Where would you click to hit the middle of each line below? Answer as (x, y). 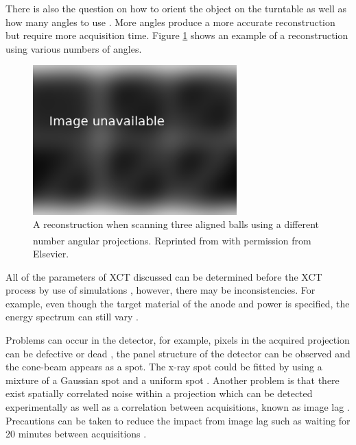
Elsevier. (51, 254)
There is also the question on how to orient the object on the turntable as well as (176, 8)
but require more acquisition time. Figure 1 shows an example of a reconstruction (177, 35)
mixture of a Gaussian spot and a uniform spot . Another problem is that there (173, 380)
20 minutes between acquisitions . (76, 434)
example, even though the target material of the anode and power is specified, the (178, 303)
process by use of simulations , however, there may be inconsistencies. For (161, 290)
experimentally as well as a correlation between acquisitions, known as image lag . (178, 407)
